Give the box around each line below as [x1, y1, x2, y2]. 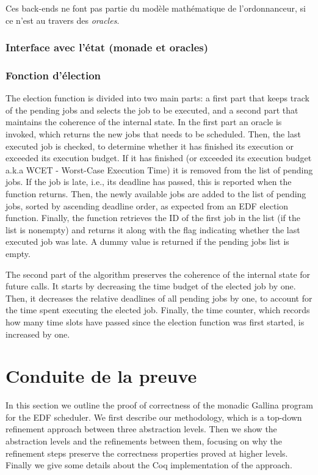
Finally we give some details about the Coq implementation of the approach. [5, 459, 292, 471]
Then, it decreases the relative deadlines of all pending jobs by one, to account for [5, 291, 313, 304]
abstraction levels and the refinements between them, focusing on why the [5, 435, 283, 448]
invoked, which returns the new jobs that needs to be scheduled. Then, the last [5, 128, 301, 140]
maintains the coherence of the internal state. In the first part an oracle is [5, 115, 282, 128]
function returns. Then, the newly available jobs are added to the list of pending [5, 187, 306, 200]
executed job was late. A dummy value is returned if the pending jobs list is [5, 235, 289, 248]
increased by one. [5, 327, 70, 340]
